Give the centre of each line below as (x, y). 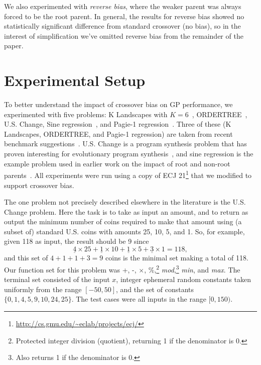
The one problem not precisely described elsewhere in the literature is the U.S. (125, 202)
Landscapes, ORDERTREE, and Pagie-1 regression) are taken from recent (118, 133)
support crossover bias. (39, 185)
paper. (14, 45)
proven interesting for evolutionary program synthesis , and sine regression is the (129, 154)
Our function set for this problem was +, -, (70, 269)
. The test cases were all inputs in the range (139, 299)
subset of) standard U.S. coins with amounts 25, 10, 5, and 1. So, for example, (124, 231)
